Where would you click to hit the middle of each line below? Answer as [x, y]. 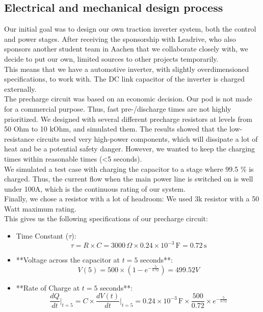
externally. [20, 88]
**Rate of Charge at [48, 287]
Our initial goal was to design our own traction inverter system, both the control [130, 29]
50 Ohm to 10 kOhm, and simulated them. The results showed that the [116, 129]
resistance [19, 138]
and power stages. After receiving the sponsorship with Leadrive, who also [120, 38]
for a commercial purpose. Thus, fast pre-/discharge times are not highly [118, 108]
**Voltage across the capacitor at [68, 260]
